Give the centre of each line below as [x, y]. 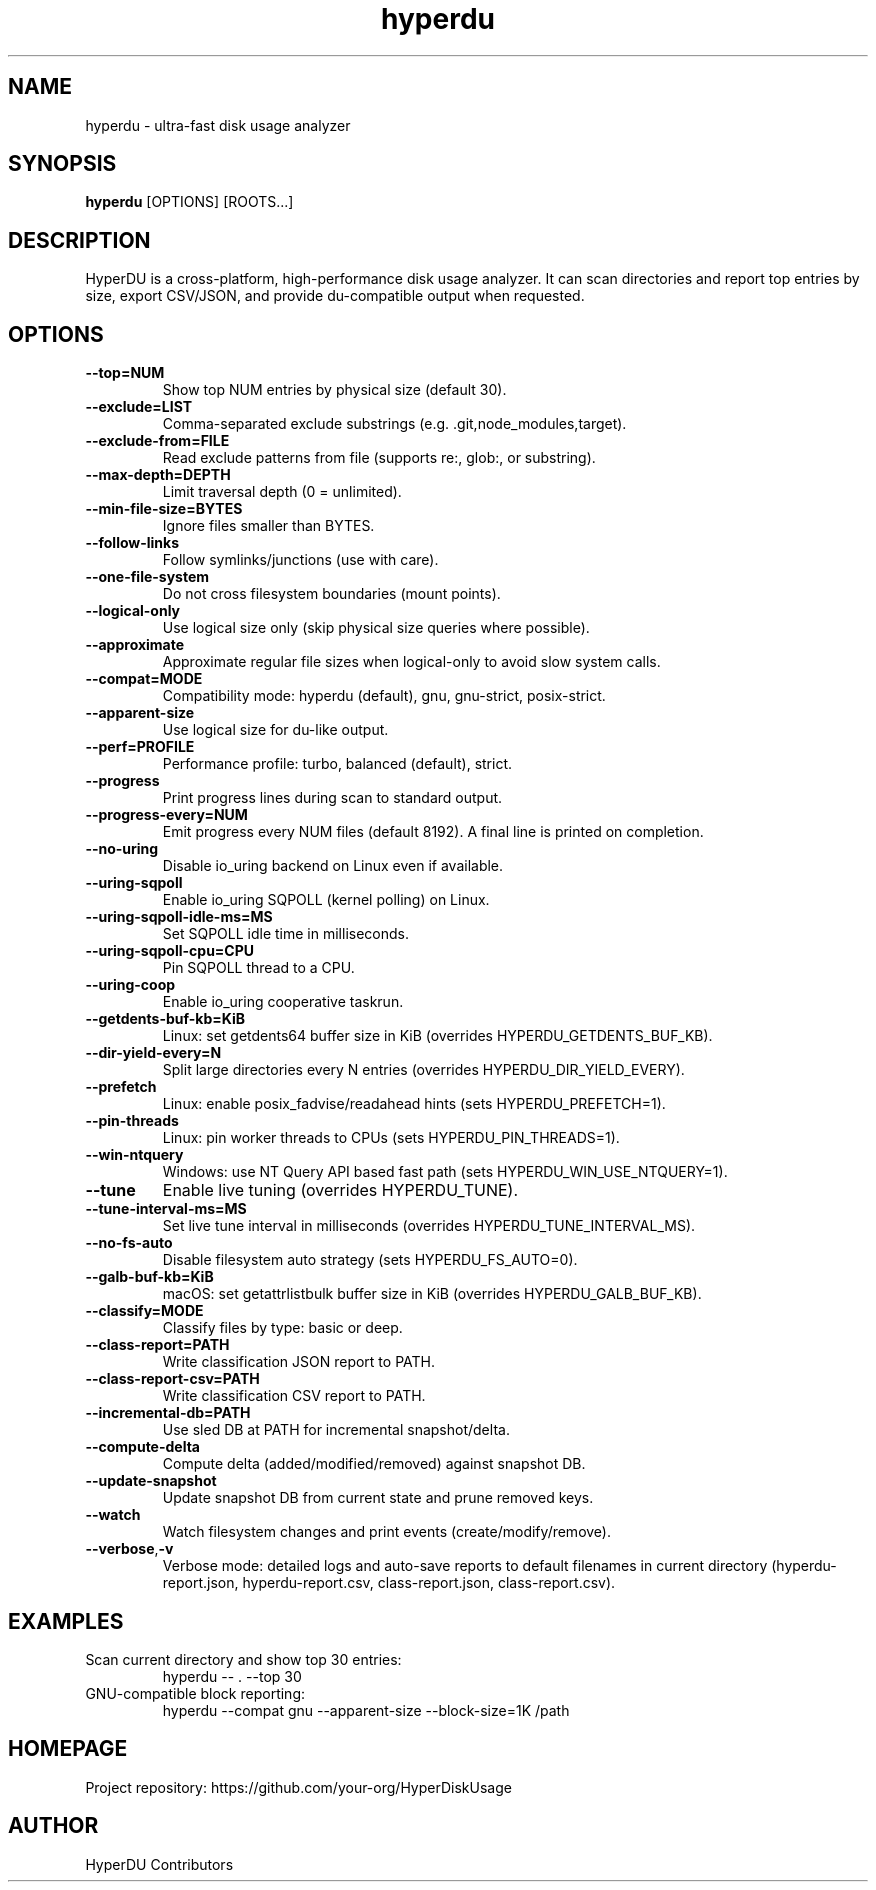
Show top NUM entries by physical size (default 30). [334, 390]
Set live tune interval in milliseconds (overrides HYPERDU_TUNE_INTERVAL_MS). [429, 1226]
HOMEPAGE [68, 1749]
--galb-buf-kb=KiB [149, 1277]
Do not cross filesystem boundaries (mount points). [331, 594]
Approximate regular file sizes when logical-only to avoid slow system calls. [411, 662]
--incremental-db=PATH [168, 1413]
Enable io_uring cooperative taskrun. [283, 1002]
